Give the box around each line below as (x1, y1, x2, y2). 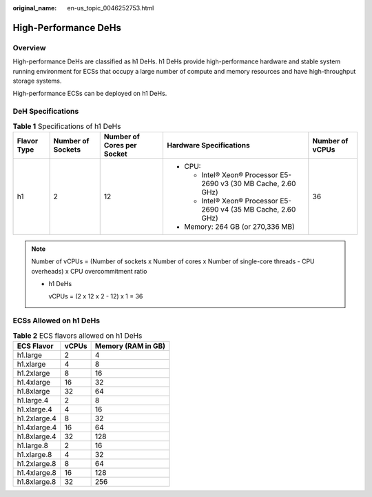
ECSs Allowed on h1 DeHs (12, 316, 100, 325)
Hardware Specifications (167, 140, 251, 150)
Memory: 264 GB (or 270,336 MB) (184, 221, 296, 231)
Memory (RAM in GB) (94, 341, 165, 351)
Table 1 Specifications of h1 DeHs (12, 121, 121, 131)
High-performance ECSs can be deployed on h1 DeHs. (12, 90, 167, 98)
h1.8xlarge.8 (17, 476, 56, 486)
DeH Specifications (12, 107, 79, 116)
